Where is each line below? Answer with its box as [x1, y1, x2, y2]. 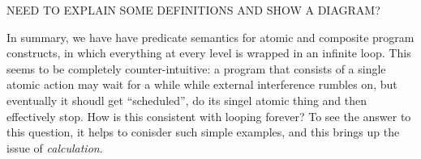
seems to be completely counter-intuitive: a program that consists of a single [6, 60, 386, 77]
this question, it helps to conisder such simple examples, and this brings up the [6, 123, 400, 140]
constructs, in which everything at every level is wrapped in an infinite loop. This [6, 44, 411, 61]
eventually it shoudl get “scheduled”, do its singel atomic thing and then [6, 91, 367, 108]
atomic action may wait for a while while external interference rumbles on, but [6, 76, 397, 93]
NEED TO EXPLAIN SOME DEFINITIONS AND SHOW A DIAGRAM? [6, 2, 380, 18]
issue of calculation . [6, 139, 103, 156]
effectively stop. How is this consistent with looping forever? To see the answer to [6, 107, 411, 124]
